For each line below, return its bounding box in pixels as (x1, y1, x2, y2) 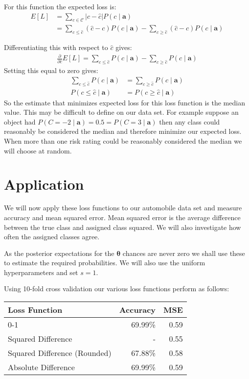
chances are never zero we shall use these (122, 248, 245, 258)
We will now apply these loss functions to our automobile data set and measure (4, 202, 242, 213)
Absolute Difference (8, 361, 75, 373)
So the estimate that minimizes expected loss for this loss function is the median (4, 97, 245, 107)
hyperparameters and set (4, 267, 78, 277)
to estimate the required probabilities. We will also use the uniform (4, 257, 205, 268)
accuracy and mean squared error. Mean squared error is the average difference (4, 212, 241, 222)
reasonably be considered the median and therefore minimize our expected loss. (4, 126, 242, 136)
